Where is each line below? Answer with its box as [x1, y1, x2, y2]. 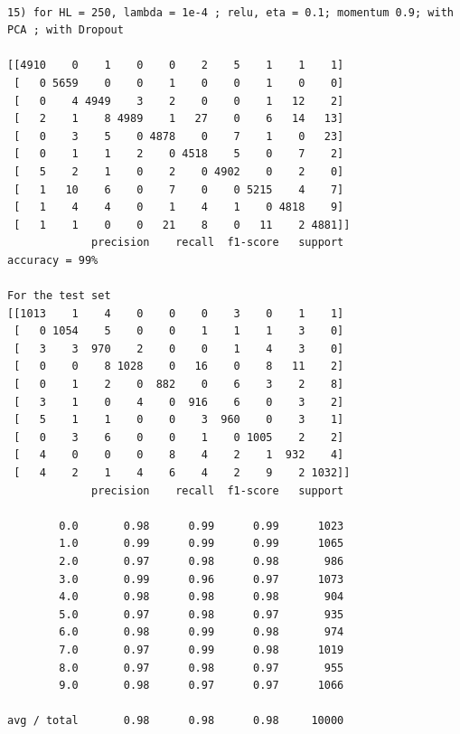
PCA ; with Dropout [7, 24, 124, 37]
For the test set [7, 289, 111, 303]
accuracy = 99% [7, 253, 99, 267]
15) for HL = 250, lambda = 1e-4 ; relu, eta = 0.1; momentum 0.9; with [7, 5, 454, 19]
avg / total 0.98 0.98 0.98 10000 [7, 714, 344, 728]
